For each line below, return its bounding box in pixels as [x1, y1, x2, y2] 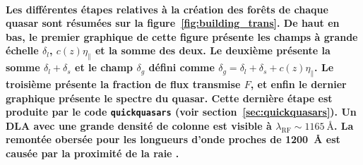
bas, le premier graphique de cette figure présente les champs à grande [6, 29, 358, 44]
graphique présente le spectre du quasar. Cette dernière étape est [6, 90, 333, 105]
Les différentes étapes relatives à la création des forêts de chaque [6, 1, 328, 16]
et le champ [75, 60, 133, 75]
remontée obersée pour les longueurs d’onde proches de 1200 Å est [6, 132, 340, 147]
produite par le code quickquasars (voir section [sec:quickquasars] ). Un [6, 104, 357, 119]
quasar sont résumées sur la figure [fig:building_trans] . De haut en [6, 16, 340, 30]
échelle [6, 43, 39, 58]
